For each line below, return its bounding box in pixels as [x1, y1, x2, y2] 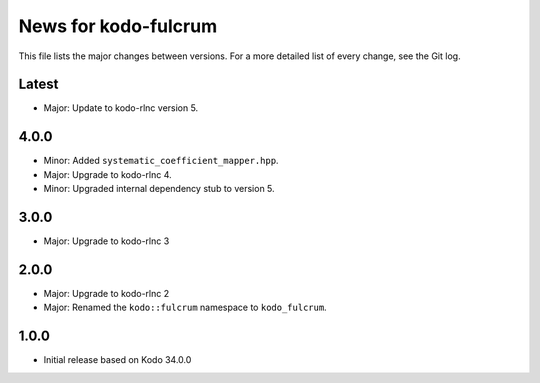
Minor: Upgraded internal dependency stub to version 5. [43, 183, 275, 195]
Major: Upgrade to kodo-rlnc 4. [43, 168, 172, 180]
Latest [18, 76, 59, 93]
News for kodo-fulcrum [18, 15, 218, 37]
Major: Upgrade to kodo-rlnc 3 [43, 235, 170, 247]
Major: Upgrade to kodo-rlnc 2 [43, 287, 170, 299]
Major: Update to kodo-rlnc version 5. [43, 102, 199, 114]
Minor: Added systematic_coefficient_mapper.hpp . [43, 155, 279, 167]
